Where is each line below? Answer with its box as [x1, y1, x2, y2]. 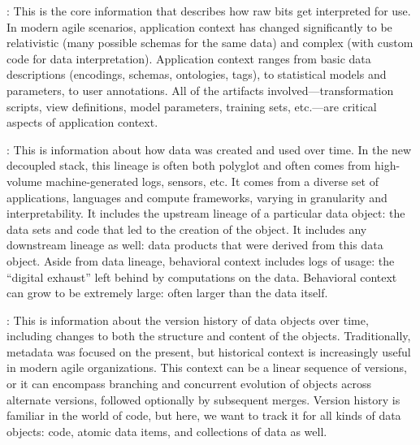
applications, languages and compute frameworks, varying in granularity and [6, 188, 388, 205]
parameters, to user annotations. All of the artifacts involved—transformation [6, 81, 394, 98]
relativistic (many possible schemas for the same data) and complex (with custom [6, 34, 414, 51]
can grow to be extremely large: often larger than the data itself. [6, 284, 328, 301]
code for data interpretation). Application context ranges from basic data [6, 50, 371, 67]
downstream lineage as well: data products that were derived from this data [6, 236, 383, 253]
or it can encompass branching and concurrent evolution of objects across [6, 375, 371, 392]
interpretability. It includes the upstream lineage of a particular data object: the [6, 205, 405, 222]
